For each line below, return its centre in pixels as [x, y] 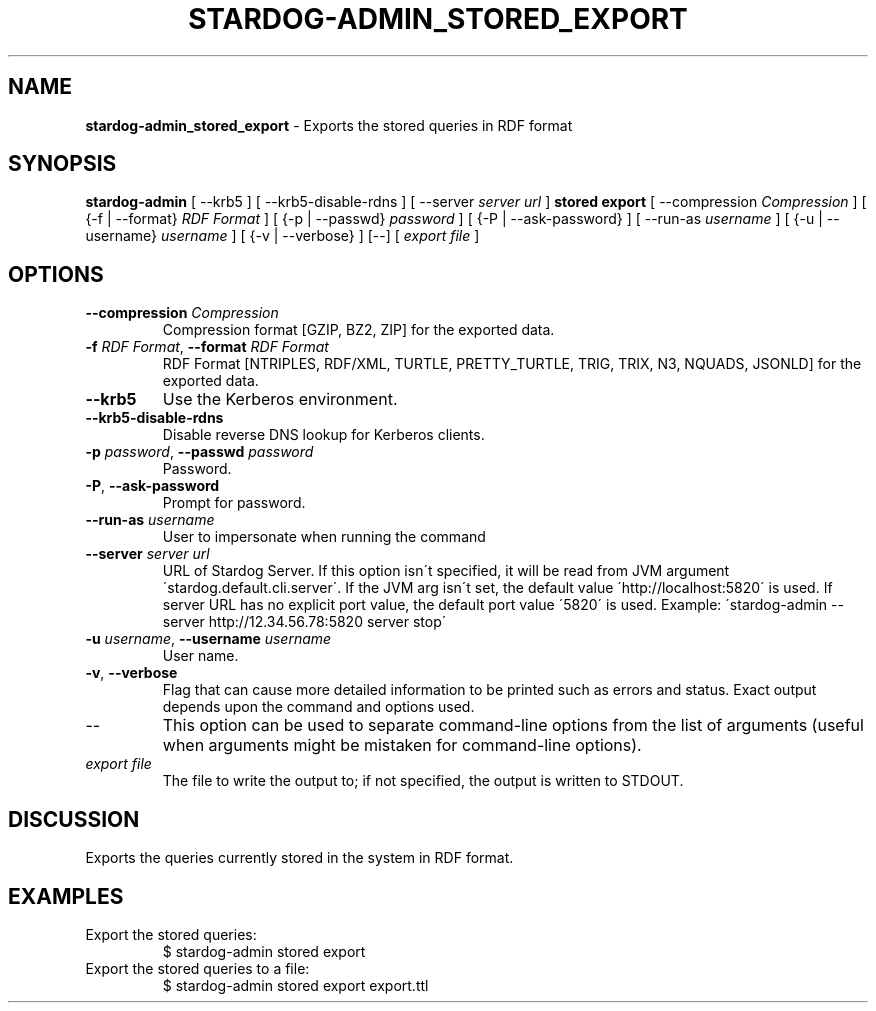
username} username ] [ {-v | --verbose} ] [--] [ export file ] [282, 236]
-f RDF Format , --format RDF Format [207, 347]
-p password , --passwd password [199, 452]
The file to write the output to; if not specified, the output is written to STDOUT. [423, 781]
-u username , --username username [208, 639]
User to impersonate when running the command [324, 537]
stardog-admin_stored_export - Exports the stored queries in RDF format [329, 125]
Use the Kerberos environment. [280, 399]
